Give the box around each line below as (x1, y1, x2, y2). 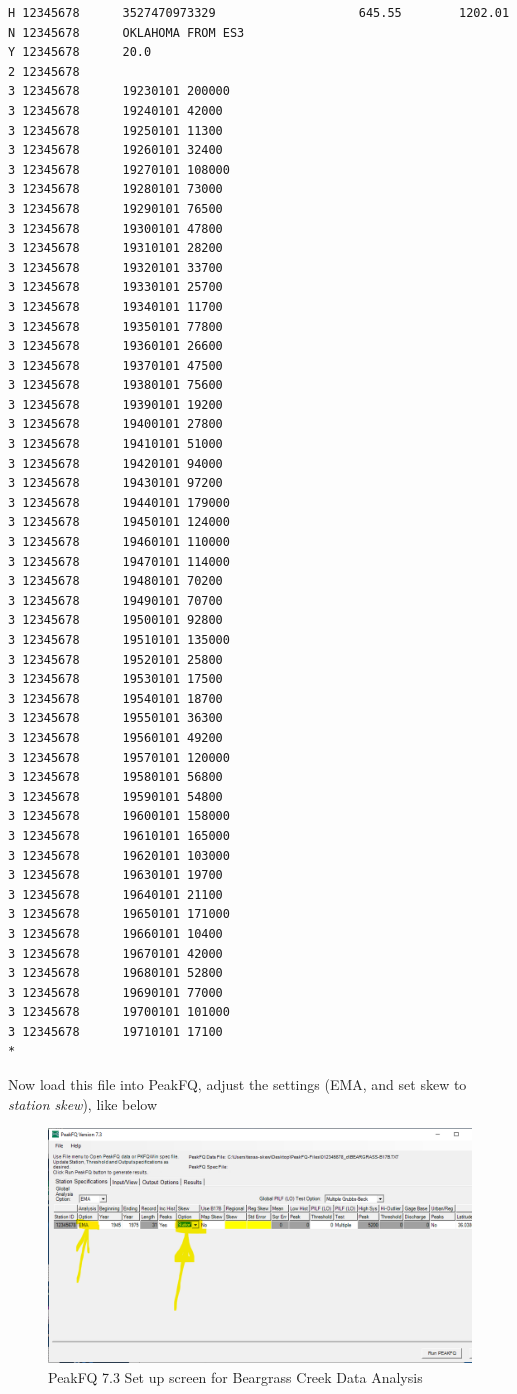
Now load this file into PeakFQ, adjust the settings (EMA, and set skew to (8, 1074, 467, 1095)
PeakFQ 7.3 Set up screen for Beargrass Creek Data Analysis (48, 1367, 423, 1388)
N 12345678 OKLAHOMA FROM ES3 (8, 25, 245, 40)
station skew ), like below (8, 1093, 158, 1114)
